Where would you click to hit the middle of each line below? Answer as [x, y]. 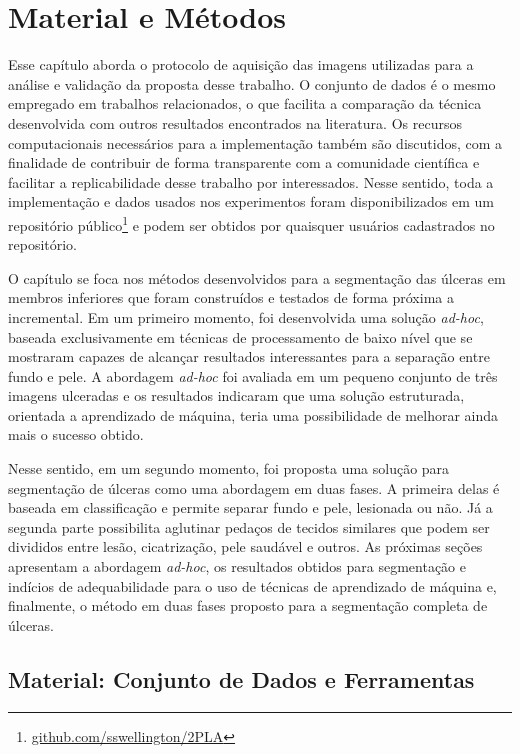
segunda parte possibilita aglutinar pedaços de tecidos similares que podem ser [249, 526]
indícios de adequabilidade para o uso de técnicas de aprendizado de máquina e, [252, 585]
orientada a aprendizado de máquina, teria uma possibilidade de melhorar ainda [253, 414]
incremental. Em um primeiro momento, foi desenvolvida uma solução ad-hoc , [246, 316]
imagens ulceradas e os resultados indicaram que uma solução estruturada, [236, 395]
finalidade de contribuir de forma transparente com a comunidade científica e [244, 162]
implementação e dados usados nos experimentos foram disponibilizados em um [251, 201]
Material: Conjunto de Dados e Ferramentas [241, 678]
